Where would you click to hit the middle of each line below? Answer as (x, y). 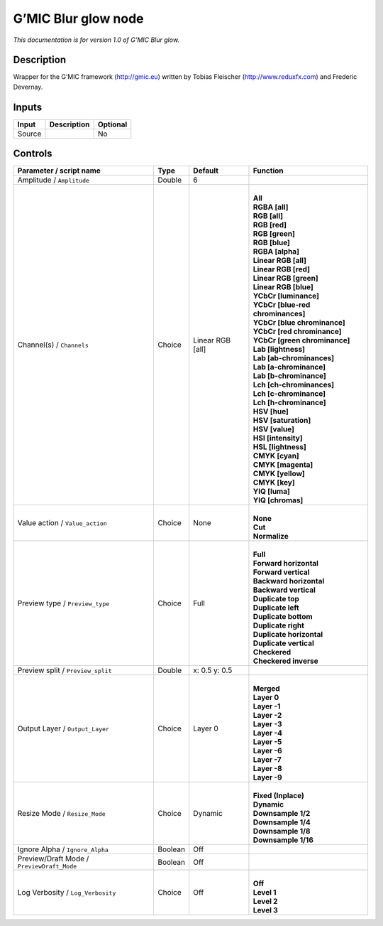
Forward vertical (281, 572)
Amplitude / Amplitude (54, 180)
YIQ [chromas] (278, 500)
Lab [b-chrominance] (289, 376)
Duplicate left (276, 608)
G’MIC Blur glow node (79, 18)
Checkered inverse (285, 661)
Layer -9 (268, 777)
